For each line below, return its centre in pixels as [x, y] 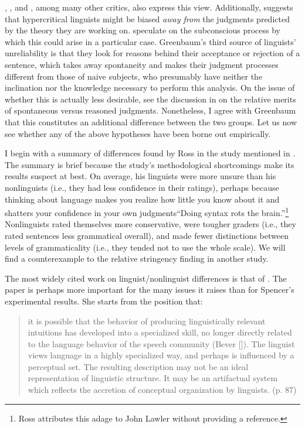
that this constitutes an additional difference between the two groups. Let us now [151, 121]
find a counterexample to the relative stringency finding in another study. [137, 258]
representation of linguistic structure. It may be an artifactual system [153, 378]
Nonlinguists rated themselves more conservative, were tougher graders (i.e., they [150, 224]
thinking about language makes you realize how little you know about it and [142, 199]
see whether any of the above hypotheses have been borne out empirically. [138, 133]
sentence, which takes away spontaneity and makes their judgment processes [142, 64]
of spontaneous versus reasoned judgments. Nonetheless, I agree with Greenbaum [150, 110]
